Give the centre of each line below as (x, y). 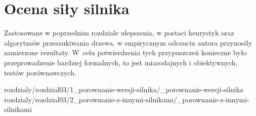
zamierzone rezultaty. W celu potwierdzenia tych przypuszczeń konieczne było (125, 52)
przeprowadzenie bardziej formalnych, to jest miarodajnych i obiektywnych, (121, 62)
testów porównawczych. (40, 72)
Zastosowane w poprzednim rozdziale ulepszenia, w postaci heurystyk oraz (119, 33)
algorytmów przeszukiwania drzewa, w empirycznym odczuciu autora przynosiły (128, 42)
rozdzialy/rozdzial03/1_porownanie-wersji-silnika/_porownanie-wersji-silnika (124, 89)
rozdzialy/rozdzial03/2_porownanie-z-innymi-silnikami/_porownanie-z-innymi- (127, 99)
